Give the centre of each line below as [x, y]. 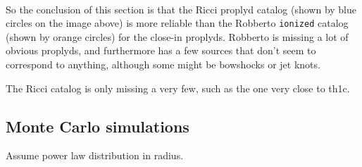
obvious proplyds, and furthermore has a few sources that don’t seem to [161, 50]
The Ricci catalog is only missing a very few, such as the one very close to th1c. [178, 88]
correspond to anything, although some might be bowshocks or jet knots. [163, 64]
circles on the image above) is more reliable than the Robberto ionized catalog [177, 23]
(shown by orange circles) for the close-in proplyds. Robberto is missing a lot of [177, 36]
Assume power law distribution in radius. [95, 155]
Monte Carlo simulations [98, 126]
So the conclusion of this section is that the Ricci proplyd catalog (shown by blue [181, 9]
